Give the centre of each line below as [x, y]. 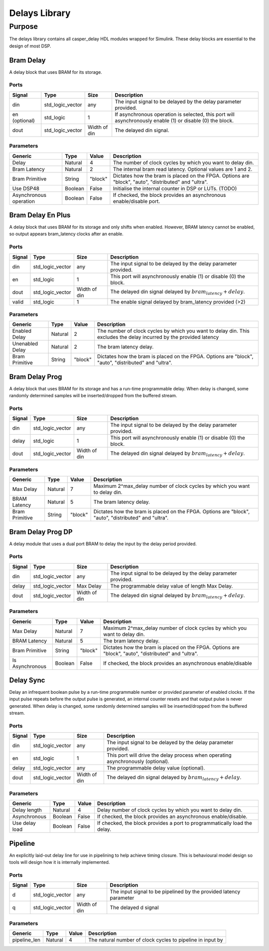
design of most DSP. [30, 46]
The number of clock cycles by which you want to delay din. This [174, 331]
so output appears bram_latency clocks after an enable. [67, 234]
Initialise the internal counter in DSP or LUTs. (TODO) [175, 188]
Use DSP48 [26, 188]
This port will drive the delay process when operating [169, 755]
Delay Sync [27, 680]
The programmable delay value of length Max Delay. [172, 586]
